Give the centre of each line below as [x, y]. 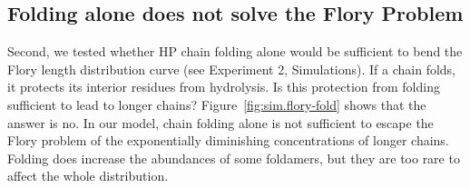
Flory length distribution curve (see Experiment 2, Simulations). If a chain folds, [232, 69]
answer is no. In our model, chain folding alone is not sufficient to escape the [220, 122]
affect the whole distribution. [88, 176]
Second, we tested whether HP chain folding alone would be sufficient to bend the [235, 51]
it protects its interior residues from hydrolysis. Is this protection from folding [224, 87]
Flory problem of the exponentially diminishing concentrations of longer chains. [228, 140]
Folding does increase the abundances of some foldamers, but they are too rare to [234, 158]
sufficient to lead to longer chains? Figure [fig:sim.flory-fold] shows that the [217, 104]
